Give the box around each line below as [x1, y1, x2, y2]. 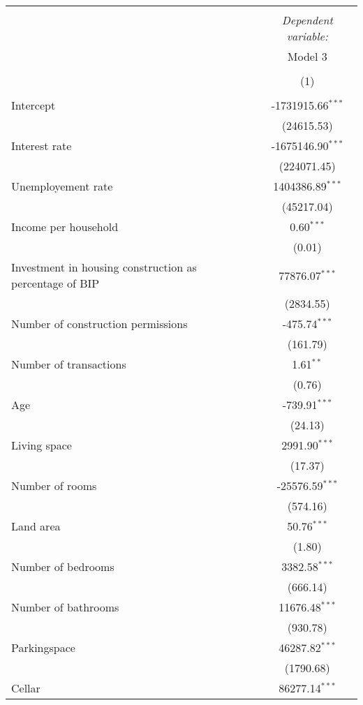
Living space [11, 437, 72, 453]
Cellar [11, 680, 40, 696]
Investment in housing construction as [11, 259, 197, 275]
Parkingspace [11, 639, 75, 655]
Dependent [281, 12, 333, 28]
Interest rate [11, 138, 72, 154]
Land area [11, 518, 61, 534]
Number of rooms [11, 477, 97, 493]
